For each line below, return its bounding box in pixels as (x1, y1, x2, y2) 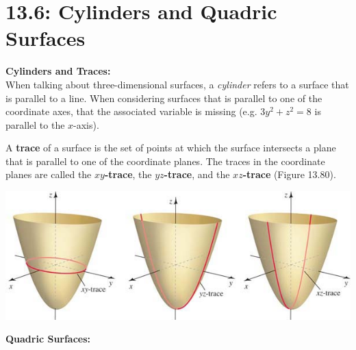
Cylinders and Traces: (5, 64, 111, 78)
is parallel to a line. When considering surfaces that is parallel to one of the (5, 90, 322, 105)
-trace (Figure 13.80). (242, 167, 336, 182)
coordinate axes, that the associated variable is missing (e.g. (5, 104, 257, 118)
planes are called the (5, 167, 92, 182)
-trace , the (104, 167, 152, 182)
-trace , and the (164, 167, 230, 182)
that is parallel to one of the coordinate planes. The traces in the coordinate (5, 153, 325, 168)
